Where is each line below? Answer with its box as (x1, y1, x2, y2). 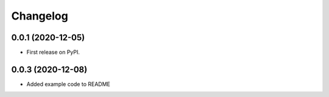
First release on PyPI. (26, 49, 80, 56)
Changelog (11, 9, 68, 23)
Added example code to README (26, 80, 111, 88)
